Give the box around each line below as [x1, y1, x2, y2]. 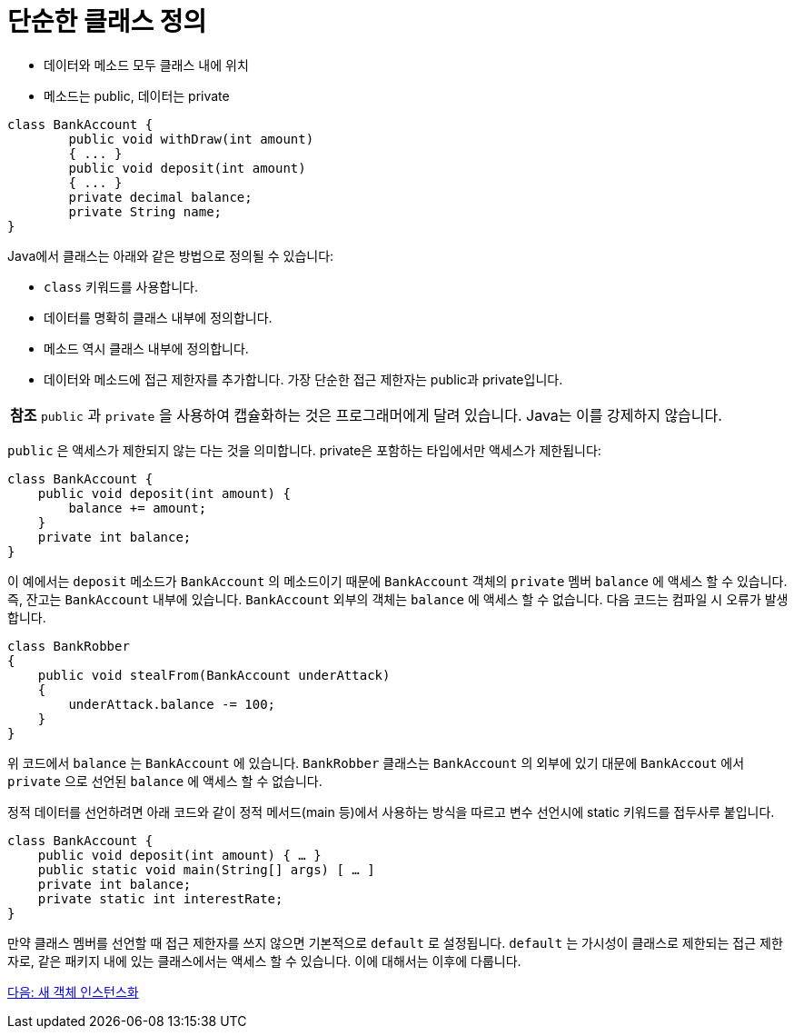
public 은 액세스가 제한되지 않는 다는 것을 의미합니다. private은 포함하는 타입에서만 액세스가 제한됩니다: [7, 442, 601, 458]
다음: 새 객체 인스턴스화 [7, 983, 139, 1000]
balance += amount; [68, 500, 207, 515]
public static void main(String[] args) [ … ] [37, 862, 375, 877]
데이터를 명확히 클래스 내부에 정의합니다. [44, 309, 273, 325]
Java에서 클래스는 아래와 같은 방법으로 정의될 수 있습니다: [7, 247, 334, 264]
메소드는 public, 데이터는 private [44, 87, 230, 104]
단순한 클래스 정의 [7, 6, 207, 37]
